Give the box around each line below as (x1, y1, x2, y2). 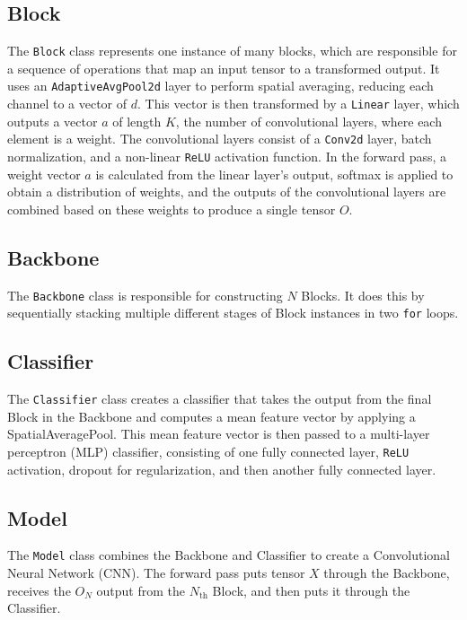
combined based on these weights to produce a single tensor (7, 199, 336, 218)
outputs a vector (7, 111, 98, 130)
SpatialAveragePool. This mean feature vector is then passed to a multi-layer (7, 424, 430, 443)
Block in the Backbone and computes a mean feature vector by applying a (7, 406, 416, 425)
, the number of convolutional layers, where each (175, 111, 442, 130)
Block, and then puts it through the (212, 581, 410, 599)
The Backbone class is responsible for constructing (7, 285, 283, 304)
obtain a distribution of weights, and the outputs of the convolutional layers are (7, 182, 446, 201)
